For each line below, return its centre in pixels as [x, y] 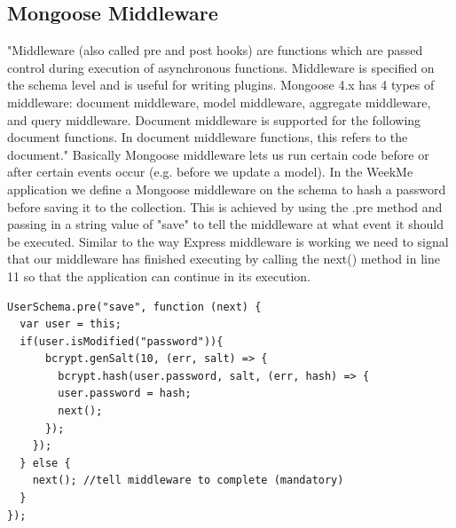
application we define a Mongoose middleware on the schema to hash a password [227, 189]
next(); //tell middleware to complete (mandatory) [188, 481]
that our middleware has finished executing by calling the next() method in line [224, 259]
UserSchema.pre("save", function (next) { [134, 307]
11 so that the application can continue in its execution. [159, 276]
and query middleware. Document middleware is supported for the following [214, 119]
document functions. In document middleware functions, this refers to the [208, 137]
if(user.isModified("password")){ [122, 341]
